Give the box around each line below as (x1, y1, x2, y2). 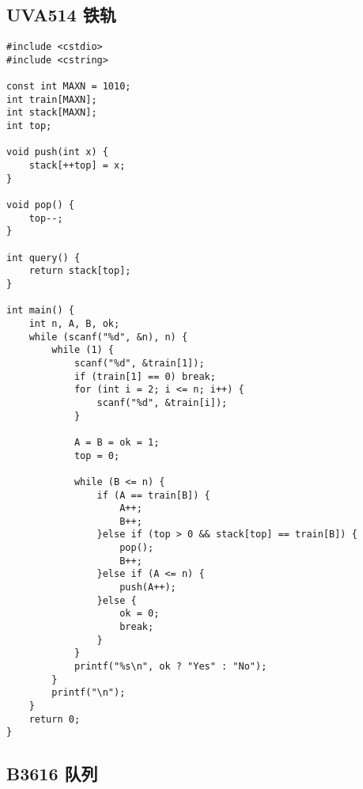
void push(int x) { (6, 146, 108, 158)
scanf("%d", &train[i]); (96, 396, 228, 408)
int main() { (6, 305, 74, 317)
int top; (6, 120, 52, 132)
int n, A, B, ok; (28, 317, 120, 329)
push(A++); (119, 582, 176, 594)
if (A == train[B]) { (96, 489, 210, 501)
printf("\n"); (51, 687, 126, 699)
